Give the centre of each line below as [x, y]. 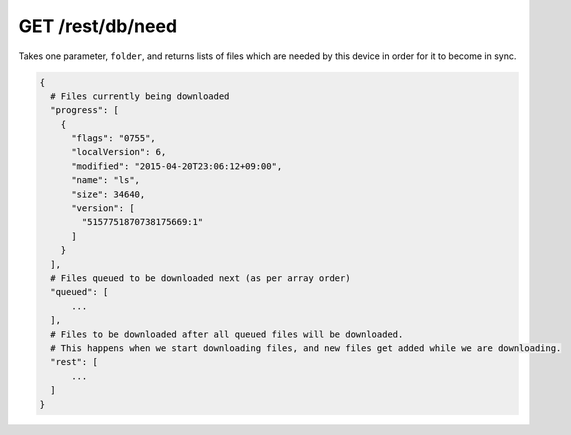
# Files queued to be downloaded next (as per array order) [200, 278]
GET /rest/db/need [98, 26]
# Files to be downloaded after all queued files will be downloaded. [227, 334]
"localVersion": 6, [119, 152]
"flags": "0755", [114, 138]
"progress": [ [85, 110]
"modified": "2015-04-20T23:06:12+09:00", [177, 166]
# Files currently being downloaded [140, 96]
